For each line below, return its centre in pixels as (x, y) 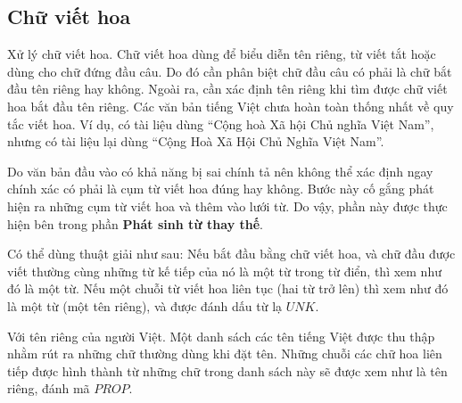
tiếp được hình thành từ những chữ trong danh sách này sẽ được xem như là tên (227, 370)
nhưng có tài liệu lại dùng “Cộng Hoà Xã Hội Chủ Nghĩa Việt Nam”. (196, 141)
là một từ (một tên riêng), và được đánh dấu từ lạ (145, 305)
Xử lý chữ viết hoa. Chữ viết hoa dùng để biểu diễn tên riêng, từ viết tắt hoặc (222, 54)
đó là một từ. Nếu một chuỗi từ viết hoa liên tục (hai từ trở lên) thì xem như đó (228, 288)
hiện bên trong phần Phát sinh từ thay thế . (135, 223)
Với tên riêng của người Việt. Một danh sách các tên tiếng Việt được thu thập (221, 336)
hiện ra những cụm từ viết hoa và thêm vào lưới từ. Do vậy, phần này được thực (227, 206)
